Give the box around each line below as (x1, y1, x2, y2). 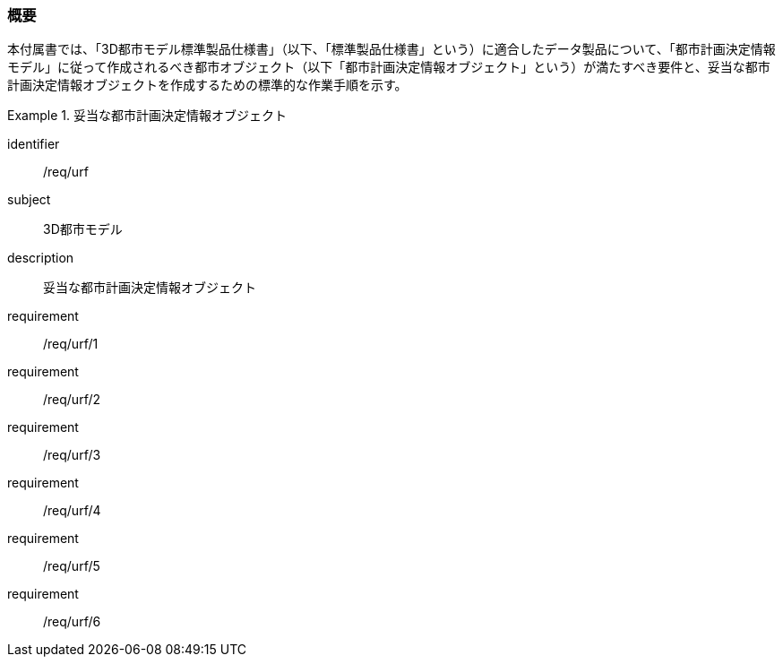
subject (7, 192, 51, 208)
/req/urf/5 (43, 558, 100, 574)
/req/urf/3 (43, 447, 101, 463)
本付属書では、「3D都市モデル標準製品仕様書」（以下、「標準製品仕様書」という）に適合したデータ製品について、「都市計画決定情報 (7, 41, 776, 57)
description (7, 250, 74, 266)
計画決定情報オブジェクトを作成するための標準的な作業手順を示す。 (7, 77, 408, 93)
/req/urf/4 (43, 503, 101, 519)
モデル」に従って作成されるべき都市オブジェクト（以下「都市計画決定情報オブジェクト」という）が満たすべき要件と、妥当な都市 (7, 59, 770, 75)
